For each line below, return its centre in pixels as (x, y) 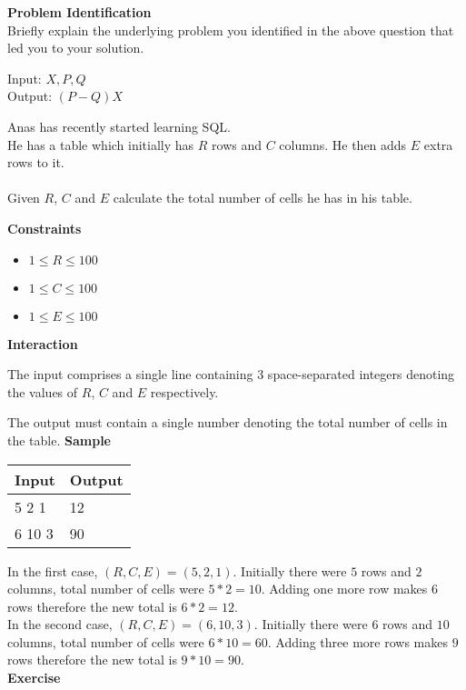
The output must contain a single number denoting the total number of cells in (228, 422)
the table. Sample (59, 440)
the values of (43, 391)
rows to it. (36, 162)
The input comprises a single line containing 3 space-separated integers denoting (231, 374)
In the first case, (53, 570)
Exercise (34, 678)
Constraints (45, 228)
